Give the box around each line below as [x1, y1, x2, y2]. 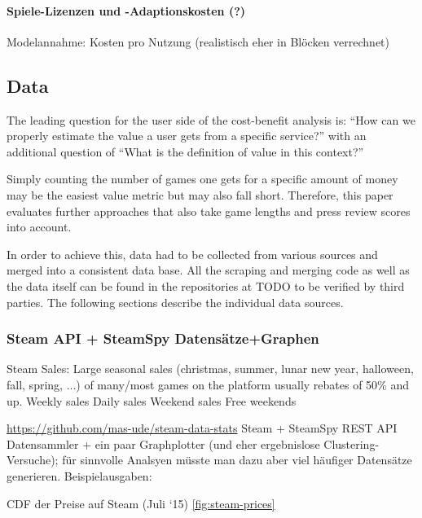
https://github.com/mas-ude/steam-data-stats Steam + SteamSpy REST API [7, 419, 398, 437]
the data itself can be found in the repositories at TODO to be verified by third [7, 277, 405, 294]
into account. [7, 218, 72, 235]
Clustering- [323, 435, 380, 452]
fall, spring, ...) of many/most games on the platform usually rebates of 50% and [7, 375, 410, 393]
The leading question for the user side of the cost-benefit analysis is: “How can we [7, 111, 415, 128]
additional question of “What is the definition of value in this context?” [7, 143, 364, 160]
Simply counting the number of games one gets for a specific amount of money [7, 170, 398, 187]
